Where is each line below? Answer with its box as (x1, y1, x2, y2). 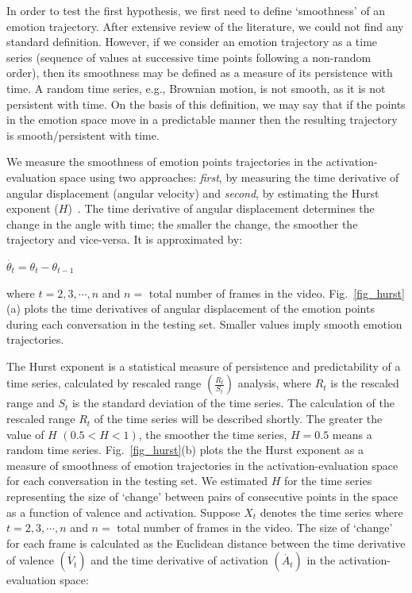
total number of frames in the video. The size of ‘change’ (117, 519, 393, 536)
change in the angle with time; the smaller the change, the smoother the (6, 215, 358, 232)
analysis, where (237, 375, 311, 391)
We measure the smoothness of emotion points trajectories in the (6, 153, 322, 170)
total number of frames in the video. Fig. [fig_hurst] (148, 284, 405, 301)
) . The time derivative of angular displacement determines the (67, 200, 375, 217)
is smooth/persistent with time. (6, 126, 160, 143)
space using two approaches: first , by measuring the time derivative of (60, 168, 399, 185)
